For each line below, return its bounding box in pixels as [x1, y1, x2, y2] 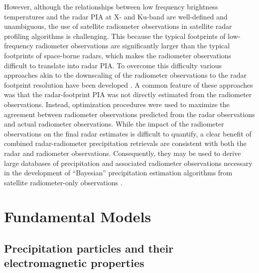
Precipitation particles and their [4, 241, 174, 256]
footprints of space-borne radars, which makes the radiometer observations [4, 50, 232, 60]
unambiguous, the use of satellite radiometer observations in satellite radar [4, 21, 232, 31]
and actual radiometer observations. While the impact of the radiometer [4, 119, 224, 129]
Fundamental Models [4, 206, 151, 227]
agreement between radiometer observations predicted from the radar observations [4, 109, 255, 119]
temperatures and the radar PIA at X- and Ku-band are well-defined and [4, 11, 228, 21]
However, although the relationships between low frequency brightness [4, 1, 218, 11]
